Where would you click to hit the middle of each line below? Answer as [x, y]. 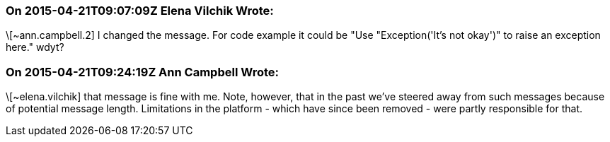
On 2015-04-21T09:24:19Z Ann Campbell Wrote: [142, 72]
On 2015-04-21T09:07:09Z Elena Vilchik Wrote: [140, 11]
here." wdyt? [35, 47]
